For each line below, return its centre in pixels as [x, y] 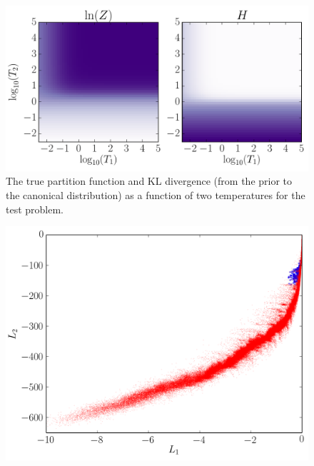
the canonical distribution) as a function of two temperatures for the [156, 195]
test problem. [35, 209]
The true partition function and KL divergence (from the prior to [149, 181]
